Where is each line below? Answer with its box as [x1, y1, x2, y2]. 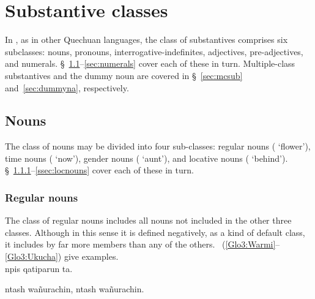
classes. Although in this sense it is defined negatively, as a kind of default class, [5, 225, 305, 238]
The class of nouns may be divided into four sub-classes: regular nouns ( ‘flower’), [5, 140, 311, 153]
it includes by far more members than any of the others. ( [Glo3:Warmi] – [5, 238, 280, 251]
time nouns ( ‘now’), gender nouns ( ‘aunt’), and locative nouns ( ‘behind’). [5, 151, 288, 164]
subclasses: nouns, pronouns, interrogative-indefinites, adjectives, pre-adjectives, [5, 45, 303, 58]
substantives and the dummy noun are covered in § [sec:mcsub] [5, 69, 243, 81]
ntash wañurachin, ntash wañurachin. [5, 282, 144, 295]
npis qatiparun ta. [5, 262, 73, 274]
